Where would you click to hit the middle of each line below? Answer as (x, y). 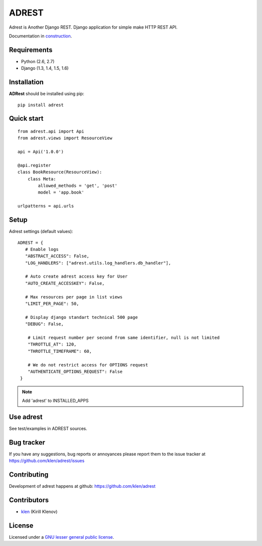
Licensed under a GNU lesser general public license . (61, 537)
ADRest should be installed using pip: (47, 94)
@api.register (34, 165)
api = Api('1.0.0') (41, 152)
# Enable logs (42, 249)
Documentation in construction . (41, 36)
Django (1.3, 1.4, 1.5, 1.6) (45, 68)
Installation (26, 82)
